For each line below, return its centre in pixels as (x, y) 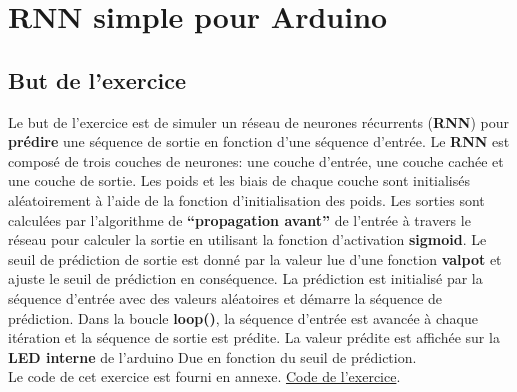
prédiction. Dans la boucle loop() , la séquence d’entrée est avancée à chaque (243, 317)
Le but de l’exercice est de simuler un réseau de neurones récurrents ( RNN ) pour (258, 121)
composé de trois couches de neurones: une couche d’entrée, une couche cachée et (256, 160)
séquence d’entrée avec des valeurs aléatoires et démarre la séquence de (225, 297)
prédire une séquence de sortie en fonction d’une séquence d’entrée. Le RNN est (259, 141)
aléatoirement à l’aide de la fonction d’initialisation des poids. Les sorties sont (246, 199)
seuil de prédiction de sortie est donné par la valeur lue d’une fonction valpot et (255, 258)
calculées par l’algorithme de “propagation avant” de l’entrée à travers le (239, 219)
